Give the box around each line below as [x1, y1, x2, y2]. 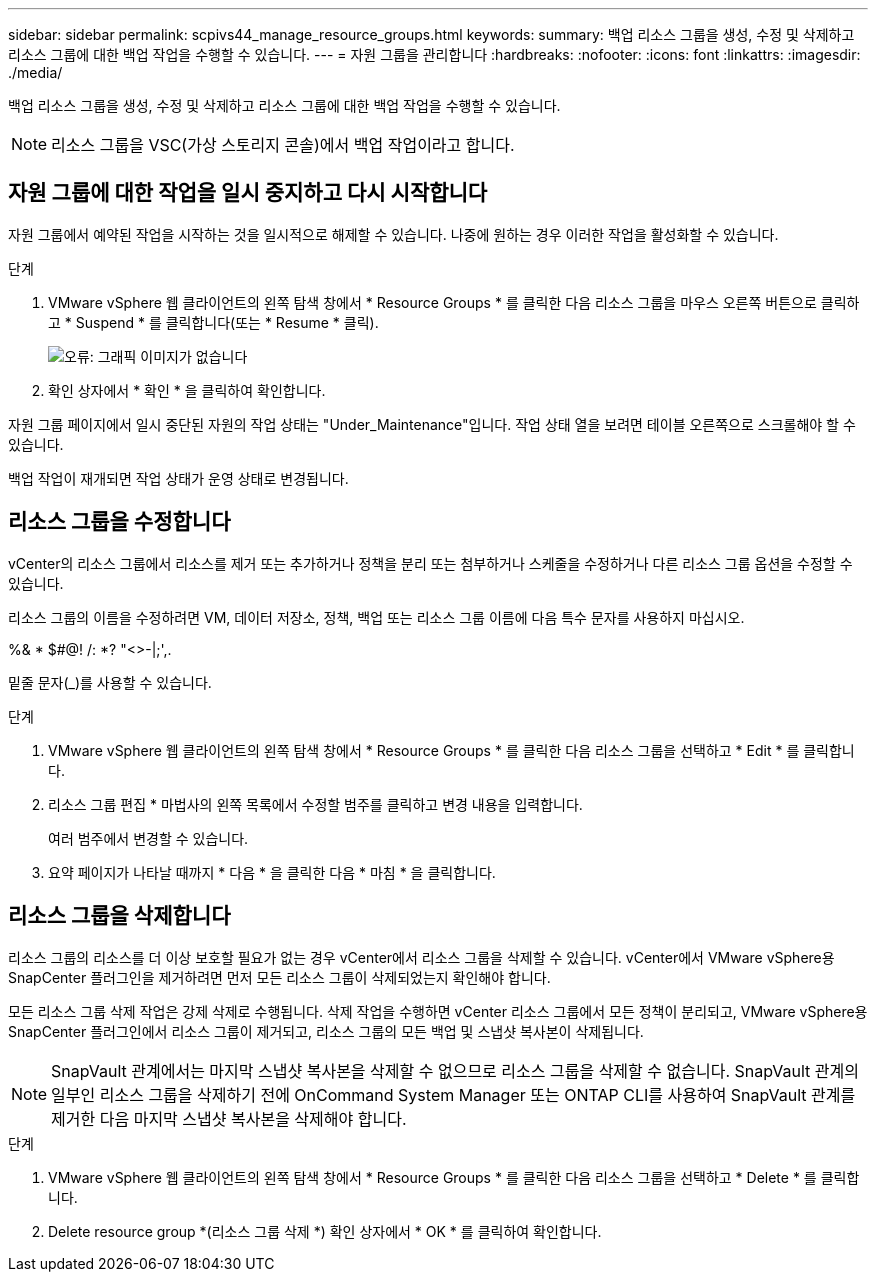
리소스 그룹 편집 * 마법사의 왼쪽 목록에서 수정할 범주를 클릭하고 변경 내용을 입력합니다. [48, 795, 583, 813]
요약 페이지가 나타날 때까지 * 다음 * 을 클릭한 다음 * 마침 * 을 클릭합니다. [48, 863, 496, 881]
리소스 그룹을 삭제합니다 [8, 903, 231, 929]
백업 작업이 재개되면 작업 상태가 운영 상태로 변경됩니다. [8, 469, 349, 487]
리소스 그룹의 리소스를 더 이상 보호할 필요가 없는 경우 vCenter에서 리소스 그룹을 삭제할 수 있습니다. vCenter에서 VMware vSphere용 [8, 948, 835, 966]
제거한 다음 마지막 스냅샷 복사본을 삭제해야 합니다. [51, 1108, 407, 1129]
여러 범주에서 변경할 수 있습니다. [48, 829, 249, 847]
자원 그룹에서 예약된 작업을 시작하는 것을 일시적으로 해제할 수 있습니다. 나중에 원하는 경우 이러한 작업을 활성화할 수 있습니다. [8, 225, 779, 243]
